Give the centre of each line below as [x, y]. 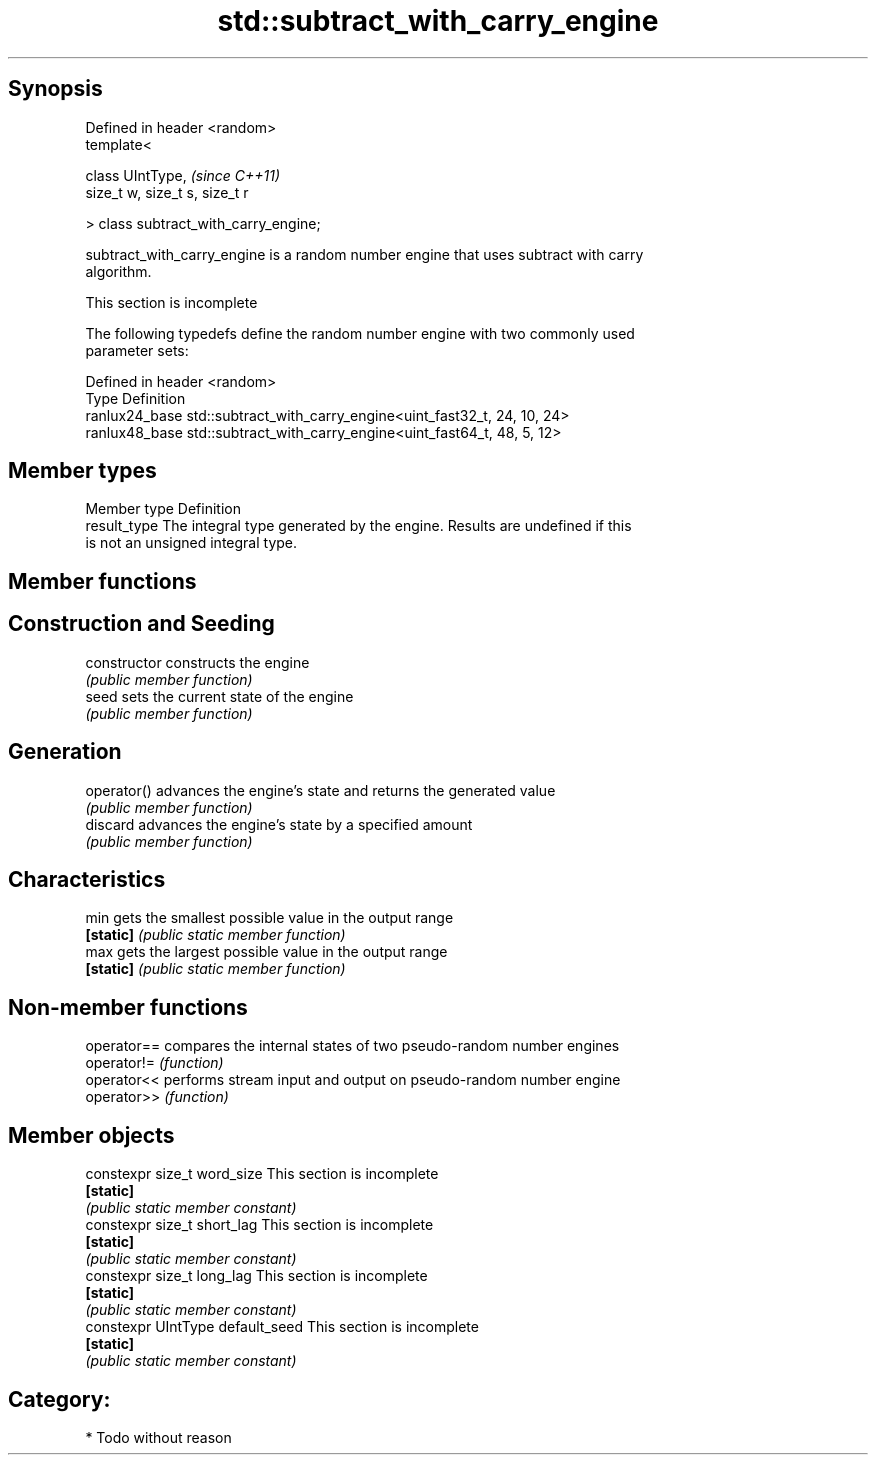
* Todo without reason [158, 1437]
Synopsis [55, 89]
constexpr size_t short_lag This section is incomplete [259, 1225]
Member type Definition [163, 509]
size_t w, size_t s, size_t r [167, 192]
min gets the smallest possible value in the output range [269, 918]
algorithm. [118, 271]
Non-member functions [128, 1007]
